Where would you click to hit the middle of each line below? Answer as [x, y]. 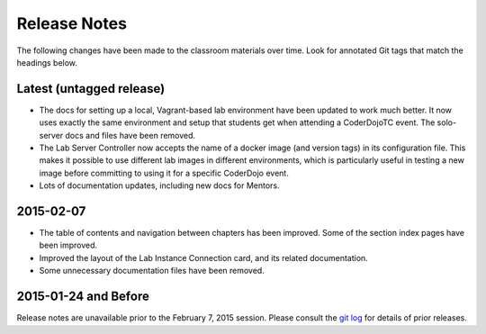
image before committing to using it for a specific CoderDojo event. [164, 173]
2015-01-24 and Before [83, 297]
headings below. [47, 62]
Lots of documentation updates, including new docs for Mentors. [159, 185]
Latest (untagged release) [91, 89]
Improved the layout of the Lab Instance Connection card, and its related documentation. [203, 257]
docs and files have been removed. [130, 135]
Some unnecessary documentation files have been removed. [152, 271]
